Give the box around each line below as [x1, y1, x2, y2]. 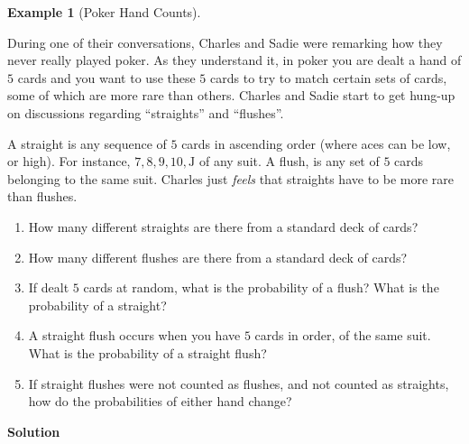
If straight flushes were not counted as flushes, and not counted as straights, [28, 374, 449, 393]
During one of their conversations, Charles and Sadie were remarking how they [7, 32, 443, 51]
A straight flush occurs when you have [28, 326, 241, 345]
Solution [7, 421, 60, 440]
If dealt [28, 278, 69, 297]
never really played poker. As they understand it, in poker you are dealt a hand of [7, 51, 462, 69]
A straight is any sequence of [7, 134, 167, 153]
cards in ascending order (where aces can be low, [181, 134, 451, 153]
